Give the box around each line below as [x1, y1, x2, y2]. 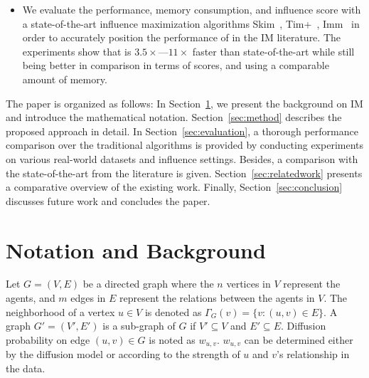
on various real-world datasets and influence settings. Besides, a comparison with [6, 151, 358, 166]
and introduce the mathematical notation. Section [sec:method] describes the [6, 110, 342, 125]
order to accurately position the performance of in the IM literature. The [22, 30, 341, 45]
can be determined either [244, 332, 353, 347]
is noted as [149, 332, 196, 347]
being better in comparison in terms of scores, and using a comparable [22, 58, 329, 73]
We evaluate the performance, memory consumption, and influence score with [22, 2, 361, 16]
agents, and [6, 290, 55, 305]
